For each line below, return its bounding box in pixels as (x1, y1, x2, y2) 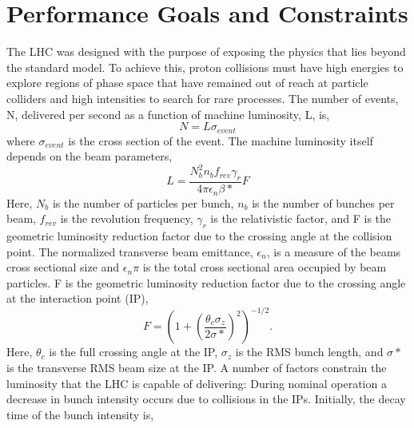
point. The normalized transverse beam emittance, (6, 243, 253, 260)
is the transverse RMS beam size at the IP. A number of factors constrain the (6, 359, 387, 375)
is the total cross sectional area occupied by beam (142, 259, 387, 275)
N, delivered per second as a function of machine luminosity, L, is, (6, 105, 330, 122)
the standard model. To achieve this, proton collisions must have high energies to (6, 58, 404, 75)
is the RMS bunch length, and (235, 343, 384, 360)
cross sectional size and (6, 259, 120, 275)
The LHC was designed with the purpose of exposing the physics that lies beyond (6, 43, 406, 60)
